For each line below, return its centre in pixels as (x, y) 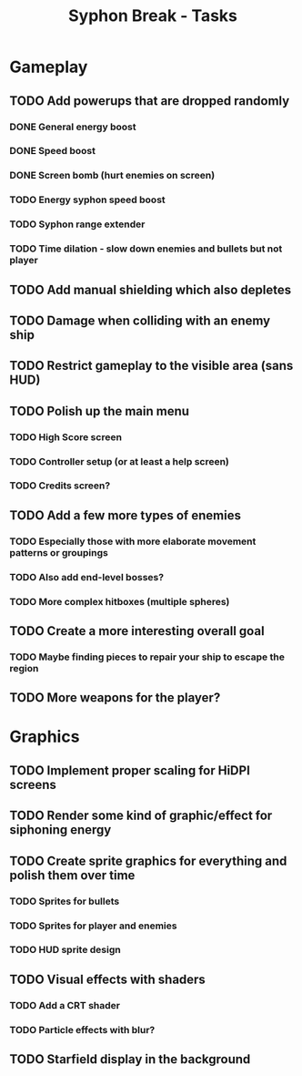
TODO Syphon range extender (77, 224)
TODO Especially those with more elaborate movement (133, 541)
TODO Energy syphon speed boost (87, 200)
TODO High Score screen (66, 436)
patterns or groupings (59, 552)
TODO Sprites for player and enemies (93, 926)
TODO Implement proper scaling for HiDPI (130, 770)
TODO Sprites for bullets (65, 901)
